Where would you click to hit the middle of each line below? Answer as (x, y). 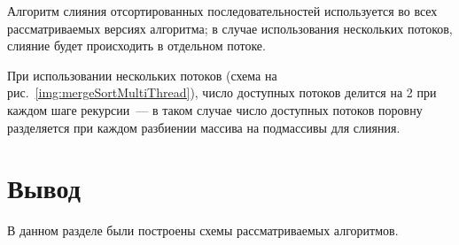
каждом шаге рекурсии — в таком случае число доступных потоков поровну (215, 109)
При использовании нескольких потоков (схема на (142, 75)
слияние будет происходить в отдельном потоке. (136, 46)
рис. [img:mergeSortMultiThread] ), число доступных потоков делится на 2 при (222, 92)
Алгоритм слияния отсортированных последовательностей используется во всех (222, 11)
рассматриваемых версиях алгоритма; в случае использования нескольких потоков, (230, 28)
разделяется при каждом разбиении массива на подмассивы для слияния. (204, 127)
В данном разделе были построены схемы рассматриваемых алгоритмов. (203, 230)
